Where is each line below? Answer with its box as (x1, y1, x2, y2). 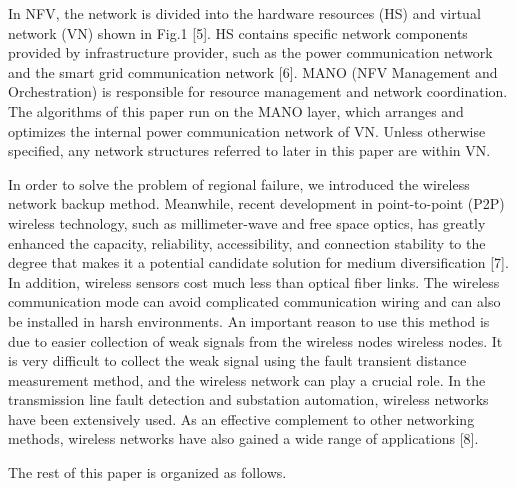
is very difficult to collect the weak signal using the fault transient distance (8, 350, 467, 371)
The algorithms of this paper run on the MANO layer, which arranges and (8, 100, 464, 121)
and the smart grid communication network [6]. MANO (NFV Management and (8, 61, 498, 82)
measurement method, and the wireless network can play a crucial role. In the (8, 369, 486, 390)
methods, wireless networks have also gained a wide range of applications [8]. (8, 428, 479, 449)
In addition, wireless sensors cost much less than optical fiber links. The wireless (8, 271, 500, 292)
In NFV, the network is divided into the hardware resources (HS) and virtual (8, 3, 481, 23)
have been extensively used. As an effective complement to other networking (8, 408, 475, 429)
